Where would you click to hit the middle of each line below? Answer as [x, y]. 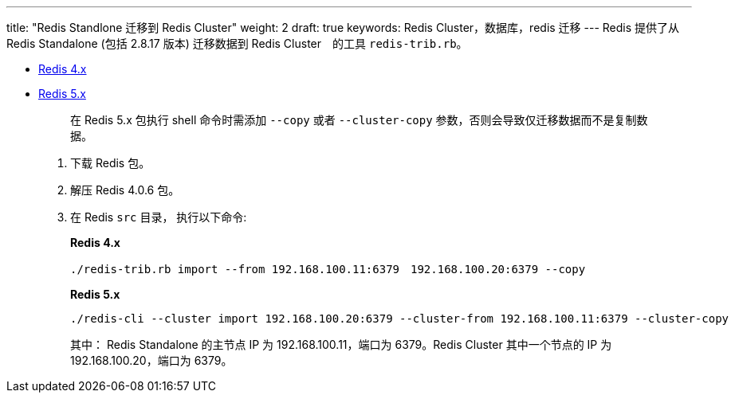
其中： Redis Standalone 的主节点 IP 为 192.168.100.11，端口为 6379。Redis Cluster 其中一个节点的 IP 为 [341, 344]
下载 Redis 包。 [110, 163]
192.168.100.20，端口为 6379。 [151, 360]
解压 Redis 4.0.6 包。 [125, 190]
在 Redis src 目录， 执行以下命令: [159, 217]
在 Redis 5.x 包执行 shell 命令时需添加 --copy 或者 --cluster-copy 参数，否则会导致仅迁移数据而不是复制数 [359, 120]
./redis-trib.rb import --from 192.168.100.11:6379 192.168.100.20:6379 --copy [328, 269]
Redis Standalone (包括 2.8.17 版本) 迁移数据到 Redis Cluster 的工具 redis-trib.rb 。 [237, 43]
